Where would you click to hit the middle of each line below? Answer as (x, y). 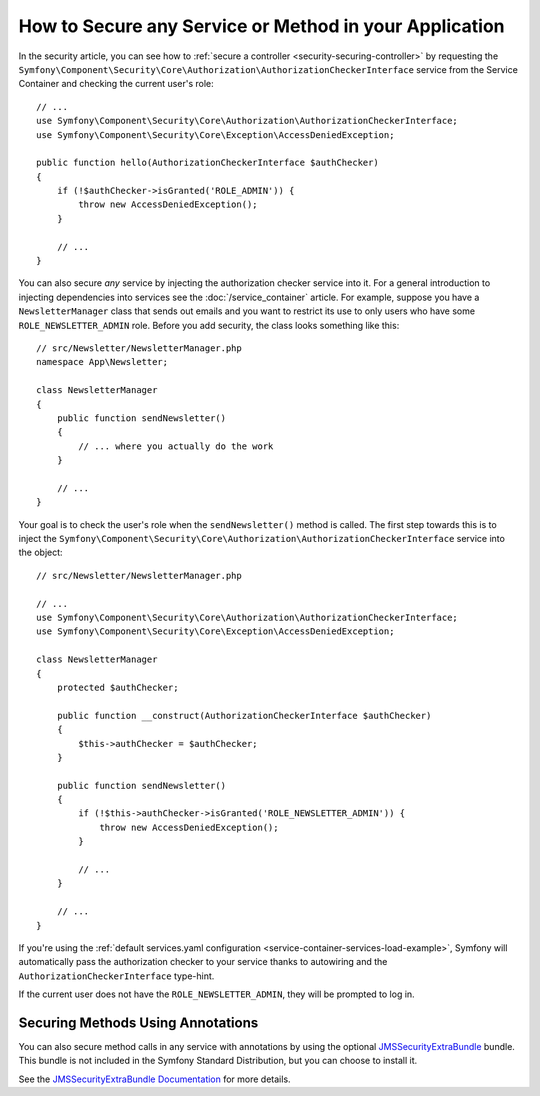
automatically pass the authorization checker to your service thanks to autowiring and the (203, 962)
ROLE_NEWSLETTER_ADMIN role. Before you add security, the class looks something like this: (209, 325)
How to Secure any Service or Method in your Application (261, 26)
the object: (41, 552)
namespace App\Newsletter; (102, 362)
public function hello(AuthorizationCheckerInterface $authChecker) (207, 163)
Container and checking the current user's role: (116, 84)
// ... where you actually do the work (176, 446)
